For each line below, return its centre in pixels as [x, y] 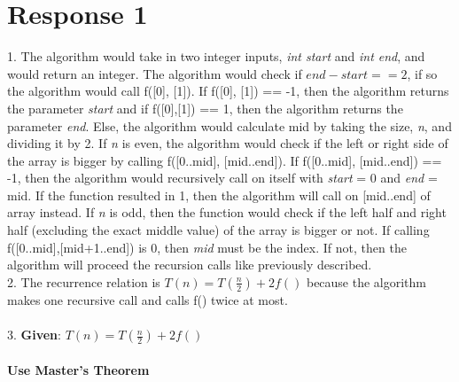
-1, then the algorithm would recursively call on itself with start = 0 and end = [222, 178]
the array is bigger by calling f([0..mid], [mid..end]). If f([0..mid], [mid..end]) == [225, 160]
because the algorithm [366, 281]
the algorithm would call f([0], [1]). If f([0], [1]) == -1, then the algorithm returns [228, 91]
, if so [422, 73]
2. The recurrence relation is [84, 281]
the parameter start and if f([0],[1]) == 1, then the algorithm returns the [205, 108]
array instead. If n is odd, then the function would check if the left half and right [227, 212]
